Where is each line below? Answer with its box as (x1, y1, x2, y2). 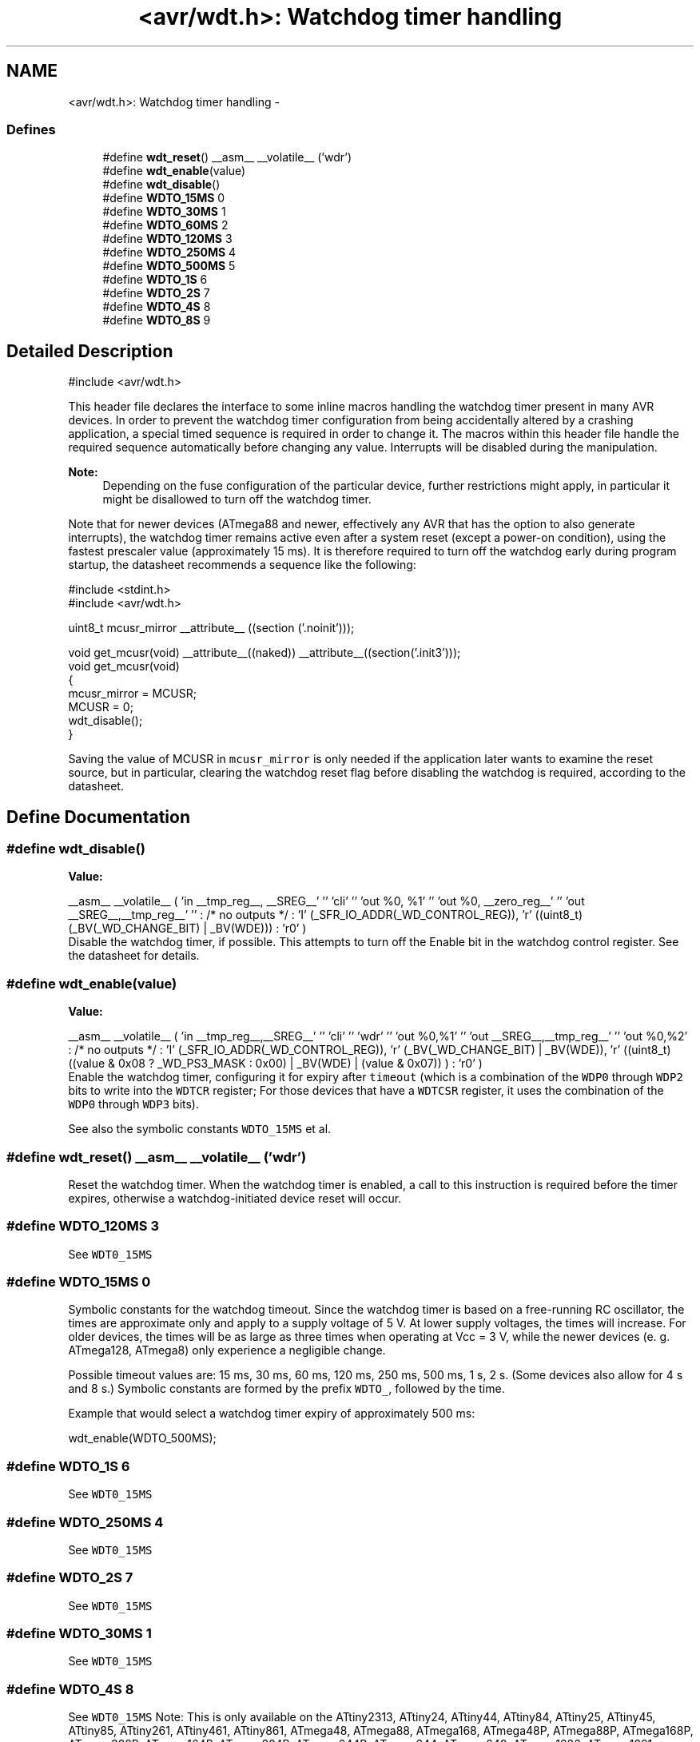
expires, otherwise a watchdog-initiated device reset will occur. (68, 1191, 402, 1205)
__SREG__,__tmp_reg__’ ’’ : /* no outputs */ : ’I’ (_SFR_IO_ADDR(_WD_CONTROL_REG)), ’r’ (68, 908, 532, 922)
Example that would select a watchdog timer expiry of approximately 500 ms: (68, 1406, 475, 1421)
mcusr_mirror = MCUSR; (68, 686, 197, 701)
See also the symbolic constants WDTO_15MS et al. (68, 1122, 332, 1136)
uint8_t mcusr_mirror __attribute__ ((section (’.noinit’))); (68, 621, 355, 635)
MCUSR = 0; (68, 700, 133, 714)
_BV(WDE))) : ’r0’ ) (209, 921, 307, 936)
